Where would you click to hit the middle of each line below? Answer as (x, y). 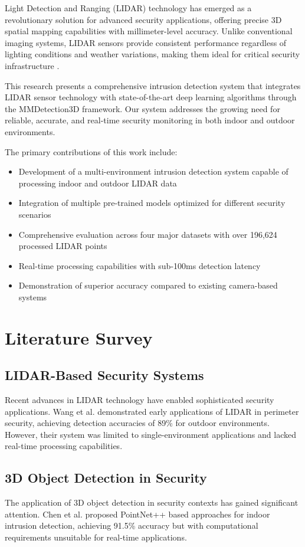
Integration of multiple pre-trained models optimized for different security (152, 203)
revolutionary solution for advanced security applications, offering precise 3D (143, 19)
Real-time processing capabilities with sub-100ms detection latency (140, 265)
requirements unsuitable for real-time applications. (96, 537)
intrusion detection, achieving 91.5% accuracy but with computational (132, 525)
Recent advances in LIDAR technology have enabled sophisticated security (140, 400)
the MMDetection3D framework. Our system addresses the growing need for (142, 108)
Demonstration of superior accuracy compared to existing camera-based (148, 285)
